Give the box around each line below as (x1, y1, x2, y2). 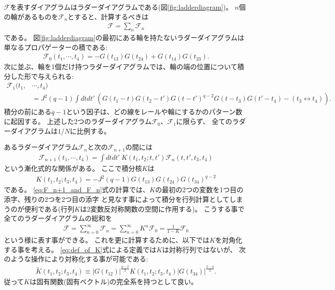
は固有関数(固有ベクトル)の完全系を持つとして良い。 (30, 276, 198, 287)
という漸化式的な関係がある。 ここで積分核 (4, 163, 142, 173)
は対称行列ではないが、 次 (162, 244, 246, 254)
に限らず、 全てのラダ (176, 116, 246, 126)
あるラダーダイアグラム (4, 142, 78, 152)
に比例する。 (70, 125, 111, 136)
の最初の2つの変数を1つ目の (155, 184, 244, 195)
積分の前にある (4, 107, 51, 117)
